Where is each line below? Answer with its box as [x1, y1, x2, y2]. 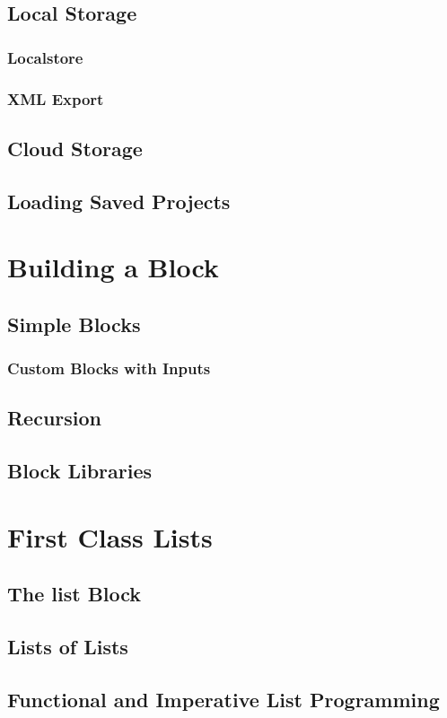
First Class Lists [7, 518, 213, 555]
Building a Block [7, 249, 219, 285]
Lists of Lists [7, 633, 128, 661]
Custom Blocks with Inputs [7, 357, 211, 380]
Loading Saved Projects [7, 187, 231, 215]
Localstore [7, 46, 83, 68]
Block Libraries [7, 457, 153, 485]
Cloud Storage [7, 134, 143, 162]
